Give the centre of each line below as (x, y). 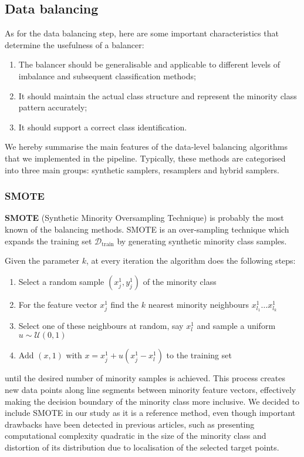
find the (124, 304)
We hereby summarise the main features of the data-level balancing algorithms (146, 147)
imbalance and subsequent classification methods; (107, 75)
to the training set (199, 355)
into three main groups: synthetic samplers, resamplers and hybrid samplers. (142, 169)
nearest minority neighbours (199, 304)
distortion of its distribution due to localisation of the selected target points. (142, 447)
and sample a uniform (236, 325)
